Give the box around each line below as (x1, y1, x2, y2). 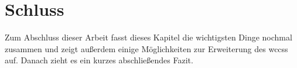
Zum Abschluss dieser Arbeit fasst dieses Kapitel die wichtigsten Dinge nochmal (5, 31, 292, 43)
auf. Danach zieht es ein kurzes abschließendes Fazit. (5, 54, 193, 66)
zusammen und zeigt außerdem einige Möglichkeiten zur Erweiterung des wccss (5, 42, 288, 55)
